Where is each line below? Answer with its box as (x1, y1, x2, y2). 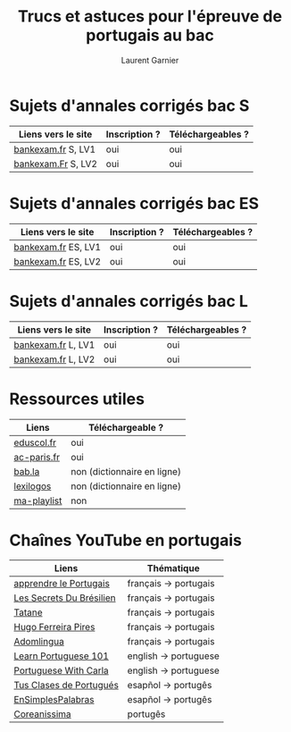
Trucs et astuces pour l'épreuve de (17, 6, 283, 27)
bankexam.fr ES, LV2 (13, 255, 101, 267)
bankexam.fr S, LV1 (13, 143, 96, 156)
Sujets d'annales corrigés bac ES (9, 193, 260, 214)
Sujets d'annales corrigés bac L (9, 290, 248, 311)
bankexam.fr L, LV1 (13, 338, 96, 350)
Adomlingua (13, 635, 64, 648)
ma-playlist (13, 494, 62, 507)
